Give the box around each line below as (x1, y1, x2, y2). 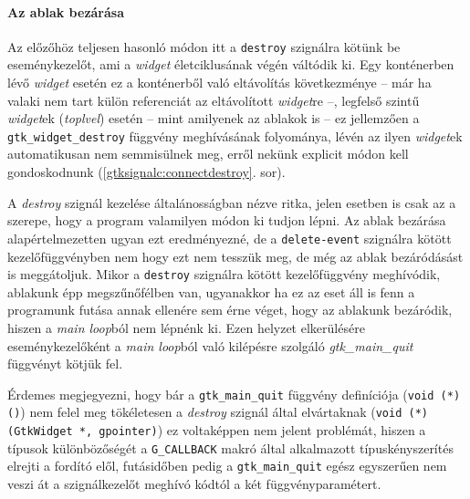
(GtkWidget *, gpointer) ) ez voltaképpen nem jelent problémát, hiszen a (7, 421, 426, 440)
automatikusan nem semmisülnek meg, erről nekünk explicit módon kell (7, 144, 409, 163)
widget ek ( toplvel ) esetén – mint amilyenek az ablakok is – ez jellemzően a (7, 109, 420, 128)
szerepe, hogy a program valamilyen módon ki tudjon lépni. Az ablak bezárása (7, 211, 446, 230)
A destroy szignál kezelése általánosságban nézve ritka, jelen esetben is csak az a (7, 192, 456, 212)
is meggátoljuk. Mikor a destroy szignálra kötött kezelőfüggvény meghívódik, (7, 265, 441, 284)
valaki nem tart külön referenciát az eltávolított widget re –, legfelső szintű (7, 90, 420, 109)
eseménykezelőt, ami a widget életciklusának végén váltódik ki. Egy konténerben (7, 55, 454, 74)
